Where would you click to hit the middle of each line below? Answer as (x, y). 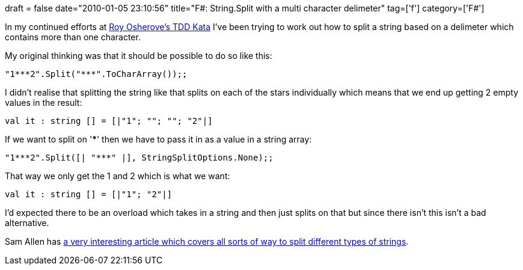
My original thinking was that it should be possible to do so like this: (139, 56)
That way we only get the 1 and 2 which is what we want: (118, 176)
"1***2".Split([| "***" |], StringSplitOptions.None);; (139, 158)
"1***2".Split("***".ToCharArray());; (96, 74)
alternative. (27, 223)
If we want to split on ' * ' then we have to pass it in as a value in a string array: (158, 139)
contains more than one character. (73, 37)
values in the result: (44, 103)
